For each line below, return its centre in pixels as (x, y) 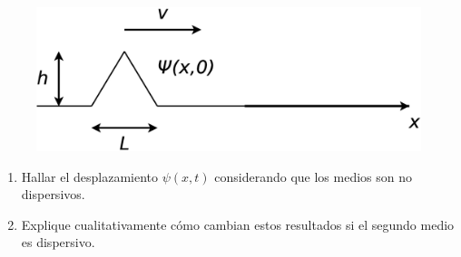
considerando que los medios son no (313, 176)
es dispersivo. (58, 242)
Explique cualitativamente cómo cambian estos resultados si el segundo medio (238, 224)
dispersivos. (53, 194)
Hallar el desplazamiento (90, 176)
